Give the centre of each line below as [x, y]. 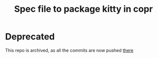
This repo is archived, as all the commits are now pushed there [69, 50]
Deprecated [30, 37]
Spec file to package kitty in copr [83, 9]
